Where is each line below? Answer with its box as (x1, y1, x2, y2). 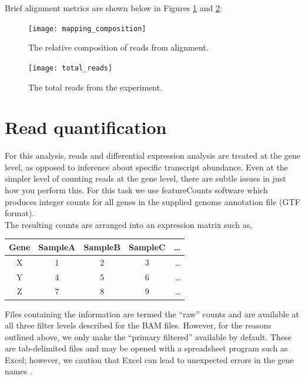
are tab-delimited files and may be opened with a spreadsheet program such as (5, 342, 288, 354)
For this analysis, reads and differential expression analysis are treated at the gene (5, 149, 301, 162)
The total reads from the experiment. (28, 81, 163, 93)
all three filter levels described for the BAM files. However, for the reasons (5, 319, 272, 331)
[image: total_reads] (28, 63, 113, 72)
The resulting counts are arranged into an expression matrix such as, (5, 218, 253, 230)
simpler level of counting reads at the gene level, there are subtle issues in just (5, 172, 286, 185)
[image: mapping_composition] (28, 24, 146, 33)
